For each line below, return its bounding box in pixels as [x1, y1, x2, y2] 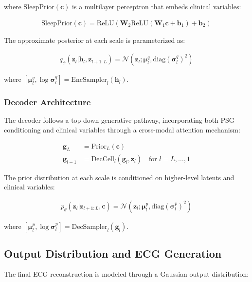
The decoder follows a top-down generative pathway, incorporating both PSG [4, 115, 234, 125]
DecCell [91, 155, 114, 163]
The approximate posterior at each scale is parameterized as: [4, 35, 185, 45]
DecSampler [72, 223, 108, 230]
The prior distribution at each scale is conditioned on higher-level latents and [4, 172, 234, 182]
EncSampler [71, 76, 107, 84]
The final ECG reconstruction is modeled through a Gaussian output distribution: [4, 268, 249, 279]
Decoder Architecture [4, 96, 91, 108]
